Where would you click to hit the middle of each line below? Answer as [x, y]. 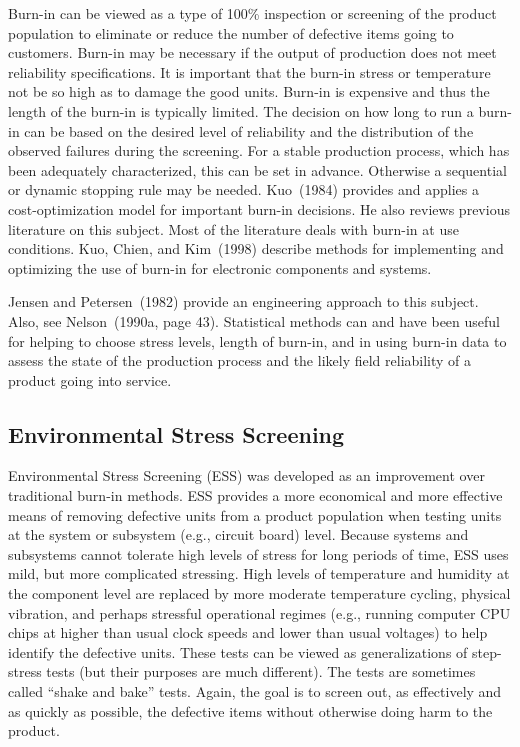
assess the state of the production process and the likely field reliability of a [240, 360]
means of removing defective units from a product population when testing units [255, 514]
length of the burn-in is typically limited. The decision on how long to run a [241, 110]
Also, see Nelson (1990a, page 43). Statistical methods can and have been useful [254, 320]
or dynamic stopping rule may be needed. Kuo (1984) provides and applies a [243, 189]
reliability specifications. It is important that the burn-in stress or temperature [249, 71]
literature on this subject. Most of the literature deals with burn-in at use [233, 228]
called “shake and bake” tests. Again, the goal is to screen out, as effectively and [255, 691]
